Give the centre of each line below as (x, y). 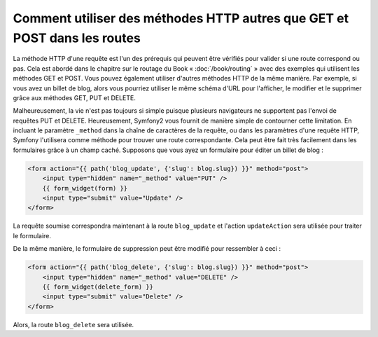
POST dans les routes (77, 38)
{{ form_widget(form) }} (85, 188)
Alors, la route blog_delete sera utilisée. (73, 324)
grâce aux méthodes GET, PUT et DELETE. (75, 97)
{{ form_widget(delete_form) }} (98, 287)
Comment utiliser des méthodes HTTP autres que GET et (181, 18)
